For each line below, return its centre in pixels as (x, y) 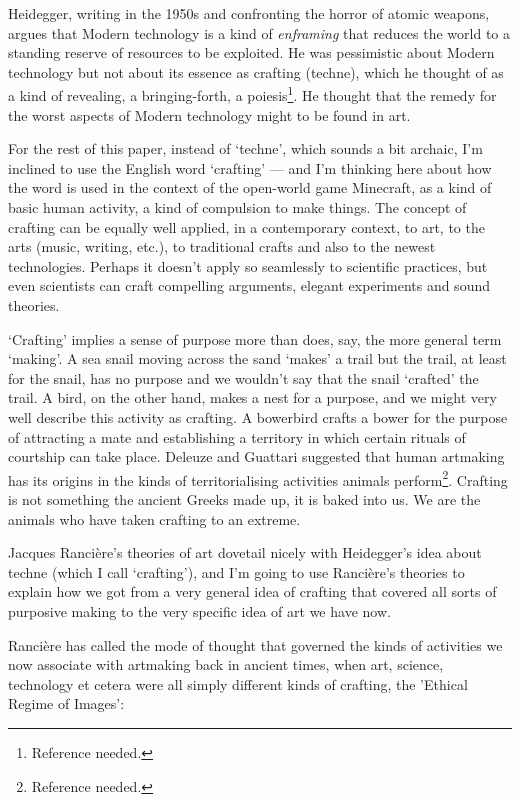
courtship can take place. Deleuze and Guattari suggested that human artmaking (256, 456)
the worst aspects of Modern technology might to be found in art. (209, 114)
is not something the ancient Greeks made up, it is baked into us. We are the (244, 498)
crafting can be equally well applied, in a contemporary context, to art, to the (246, 226)
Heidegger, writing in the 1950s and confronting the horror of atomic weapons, (249, 13)
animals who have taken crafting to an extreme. (154, 518)
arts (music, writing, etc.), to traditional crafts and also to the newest (222, 246)
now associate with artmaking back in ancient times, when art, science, (226, 664)
